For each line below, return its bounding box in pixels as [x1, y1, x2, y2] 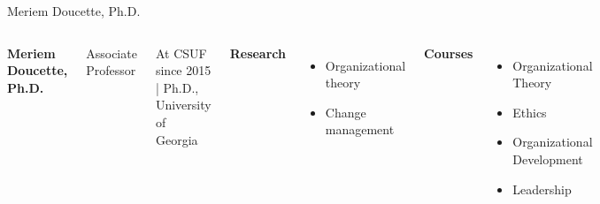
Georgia [155, 130, 198, 148]
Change [325, 102, 366, 121]
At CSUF [155, 43, 207, 62]
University [155, 95, 212, 114]
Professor [86, 61, 136, 79]
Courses [424, 43, 473, 62]
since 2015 [155, 61, 212, 79]
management [325, 120, 395, 139]
